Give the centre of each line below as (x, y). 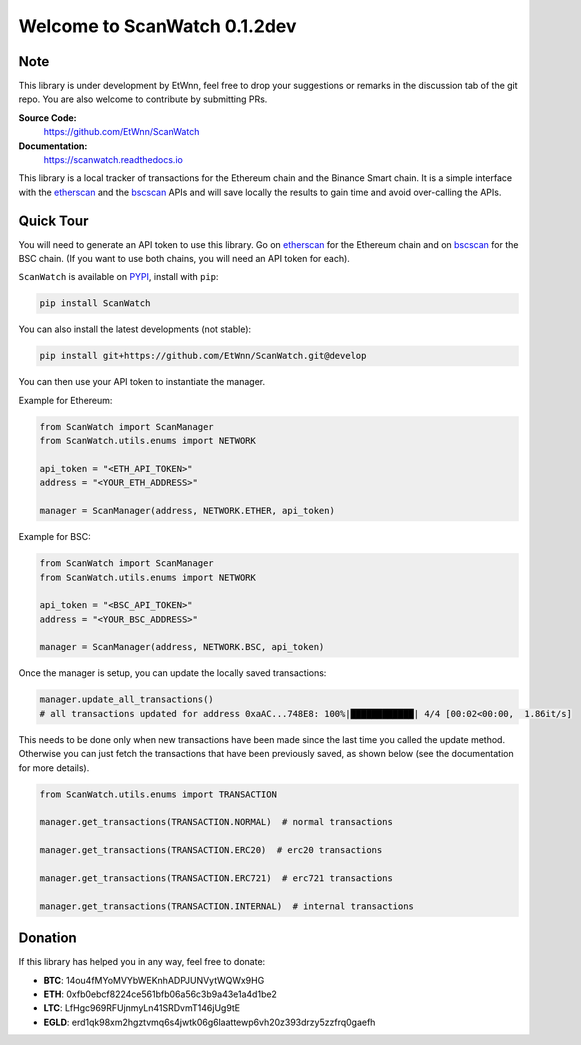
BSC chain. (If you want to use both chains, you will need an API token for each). (184, 259)
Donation (47, 938)
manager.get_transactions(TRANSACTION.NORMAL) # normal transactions (216, 822)
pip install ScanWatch (95, 303)
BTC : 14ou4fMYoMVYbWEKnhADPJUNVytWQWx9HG (154, 980)
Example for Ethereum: (65, 400)
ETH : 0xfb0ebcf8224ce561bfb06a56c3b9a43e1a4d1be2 (160, 994)
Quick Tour (53, 220)
